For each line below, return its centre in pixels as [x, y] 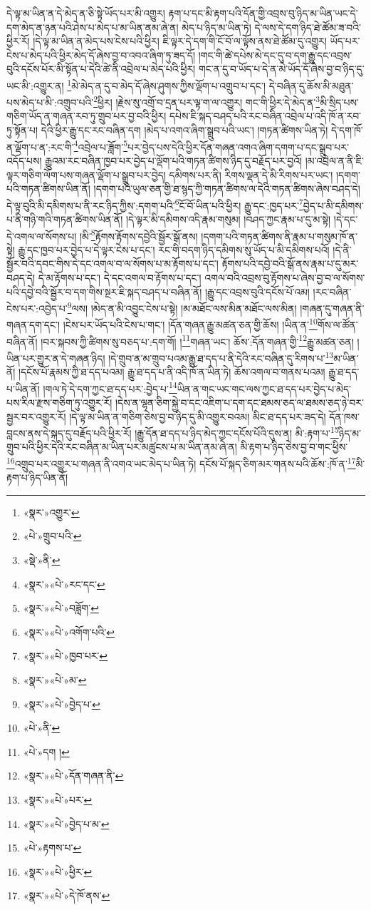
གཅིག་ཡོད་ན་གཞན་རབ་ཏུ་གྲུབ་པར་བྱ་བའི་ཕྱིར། [87, 116]
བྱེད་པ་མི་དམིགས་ [333, 205]
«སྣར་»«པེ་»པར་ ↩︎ [58, 799]
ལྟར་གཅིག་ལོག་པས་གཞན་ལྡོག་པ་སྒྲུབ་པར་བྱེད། [86, 174]
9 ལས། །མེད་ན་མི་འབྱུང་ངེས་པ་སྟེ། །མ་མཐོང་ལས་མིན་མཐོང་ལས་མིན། [182, 307]
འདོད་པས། [24, 160]
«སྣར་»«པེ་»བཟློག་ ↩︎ [61, 608]
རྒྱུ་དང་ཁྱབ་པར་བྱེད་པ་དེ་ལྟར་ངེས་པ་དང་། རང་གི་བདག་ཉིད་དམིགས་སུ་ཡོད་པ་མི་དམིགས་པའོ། [174, 249]
